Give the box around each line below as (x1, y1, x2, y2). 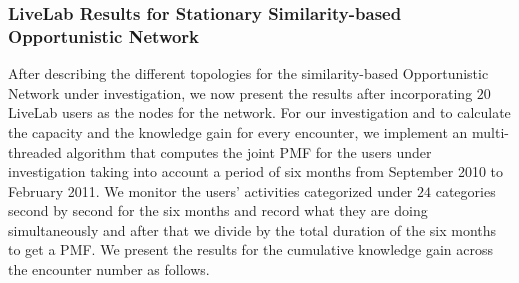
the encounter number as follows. (8, 259, 210, 280)
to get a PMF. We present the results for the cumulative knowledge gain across (8, 239, 494, 260)
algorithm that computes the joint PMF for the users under (66, 141, 432, 162)
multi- (472, 121, 509, 142)
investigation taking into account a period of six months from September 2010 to (8, 161, 504, 182)
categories (435, 180, 496, 201)
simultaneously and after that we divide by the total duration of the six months (8, 219, 497, 240)
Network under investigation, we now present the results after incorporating (8, 82, 473, 103)
